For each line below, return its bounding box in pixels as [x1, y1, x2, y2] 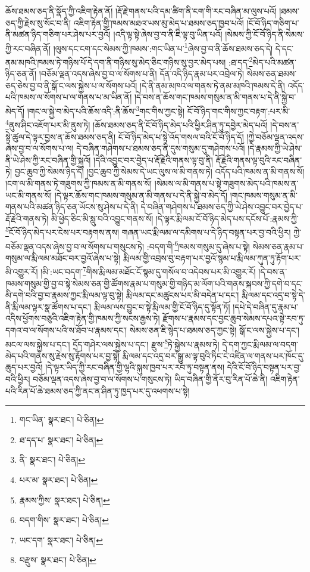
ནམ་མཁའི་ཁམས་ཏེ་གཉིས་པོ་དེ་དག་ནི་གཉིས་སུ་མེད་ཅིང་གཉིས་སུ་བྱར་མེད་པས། [5, 55, 226, 68]
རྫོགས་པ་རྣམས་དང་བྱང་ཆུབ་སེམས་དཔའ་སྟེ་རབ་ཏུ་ [162, 312, 305, 324]
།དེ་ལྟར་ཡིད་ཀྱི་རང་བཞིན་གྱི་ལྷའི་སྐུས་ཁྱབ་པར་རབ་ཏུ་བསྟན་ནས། [45, 361, 225, 373]
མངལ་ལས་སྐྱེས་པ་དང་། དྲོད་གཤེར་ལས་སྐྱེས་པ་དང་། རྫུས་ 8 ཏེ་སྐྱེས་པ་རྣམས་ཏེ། [5, 336, 220, 350]
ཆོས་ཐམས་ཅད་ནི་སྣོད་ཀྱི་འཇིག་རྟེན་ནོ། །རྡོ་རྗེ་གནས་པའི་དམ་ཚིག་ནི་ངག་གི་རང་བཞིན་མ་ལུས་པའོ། [5, 5, 277, 17]
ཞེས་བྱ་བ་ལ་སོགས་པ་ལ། [5, 142, 74, 154]
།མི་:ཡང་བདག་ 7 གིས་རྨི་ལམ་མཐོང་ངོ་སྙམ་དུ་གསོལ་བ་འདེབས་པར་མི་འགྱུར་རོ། [40, 264, 256, 278]
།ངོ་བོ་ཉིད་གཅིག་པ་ [246, 16, 299, 29]
